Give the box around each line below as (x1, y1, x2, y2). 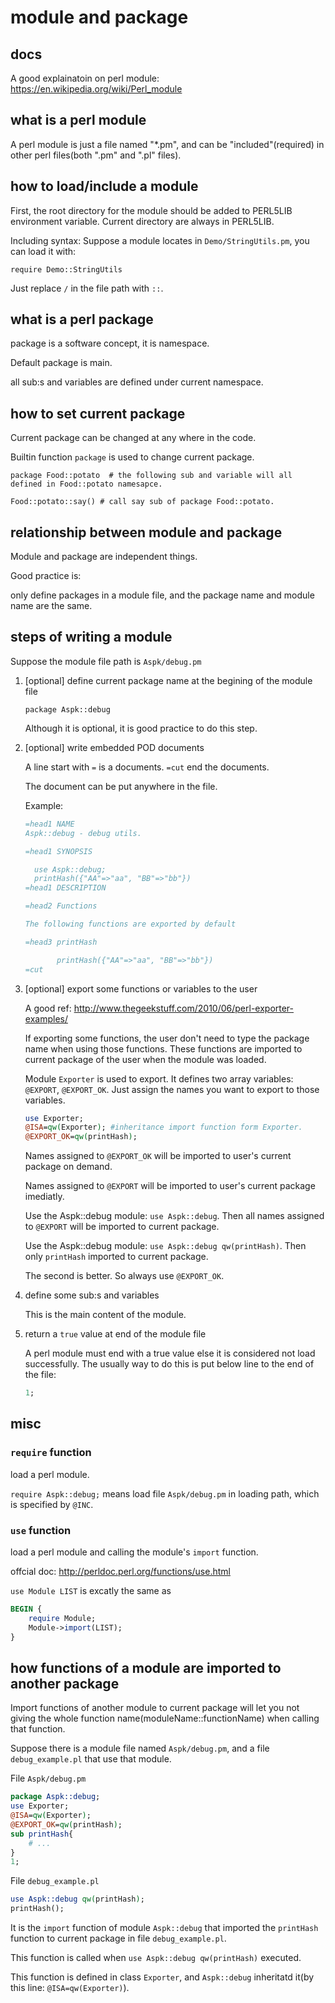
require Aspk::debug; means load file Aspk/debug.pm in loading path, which (10, 1487, 320, 1500)
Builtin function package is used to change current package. (10, 451, 255, 463)
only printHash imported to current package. (24, 1251, 209, 1263)
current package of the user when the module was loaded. (24, 1053, 267, 1065)
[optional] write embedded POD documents (24, 741, 205, 753)
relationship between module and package (10, 524, 283, 541)
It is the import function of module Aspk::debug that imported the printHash (10, 1922, 319, 1934)
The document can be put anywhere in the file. (24, 780, 218, 792)
